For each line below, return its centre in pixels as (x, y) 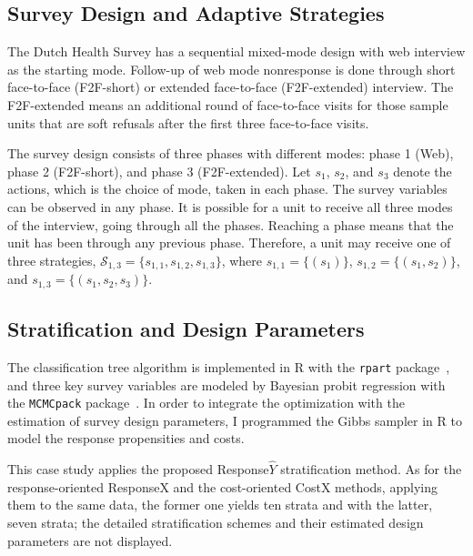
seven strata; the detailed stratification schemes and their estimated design (216, 522)
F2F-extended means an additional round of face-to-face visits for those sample (228, 104)
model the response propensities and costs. (126, 438)
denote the (423, 171)
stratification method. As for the (371, 469)
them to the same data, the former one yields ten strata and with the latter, (220, 505)
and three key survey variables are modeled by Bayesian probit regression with (226, 384)
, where (242, 260)
